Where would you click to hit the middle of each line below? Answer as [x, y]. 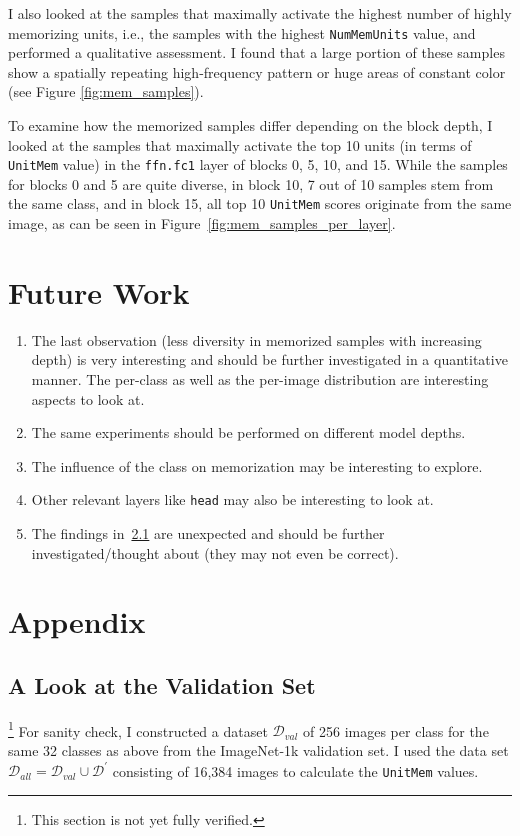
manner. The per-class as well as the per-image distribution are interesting [260, 379]
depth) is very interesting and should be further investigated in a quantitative [269, 359]
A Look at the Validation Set [162, 685]
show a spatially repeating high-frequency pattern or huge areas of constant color [257, 71]
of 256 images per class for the [396, 730]
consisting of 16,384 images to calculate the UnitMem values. [295, 770]
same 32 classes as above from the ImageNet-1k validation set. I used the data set [258, 750]
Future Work [99, 291]
